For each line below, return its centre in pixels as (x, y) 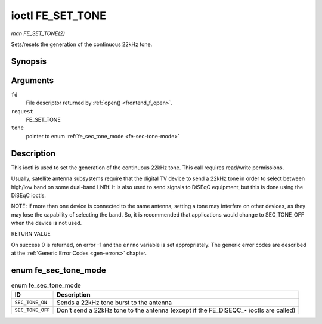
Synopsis (29, 61)
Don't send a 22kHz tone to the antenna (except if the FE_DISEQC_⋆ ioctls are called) (176, 310)
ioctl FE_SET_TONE (59, 16)
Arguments (32, 80)
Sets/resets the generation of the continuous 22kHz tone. (82, 44)
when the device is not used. (47, 223)
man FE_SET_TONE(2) (38, 33)
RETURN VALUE (31, 234)
